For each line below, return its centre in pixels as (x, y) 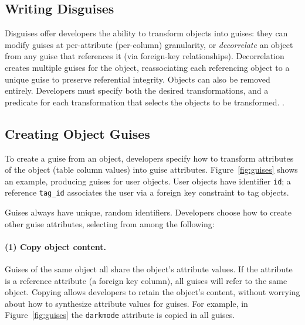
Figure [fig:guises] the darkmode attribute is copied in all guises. (120, 315)
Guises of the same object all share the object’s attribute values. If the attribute (149, 269)
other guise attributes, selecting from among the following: (110, 223)
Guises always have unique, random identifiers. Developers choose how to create (148, 212)
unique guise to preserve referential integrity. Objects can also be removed (138, 79)
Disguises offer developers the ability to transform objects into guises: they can (146, 33)
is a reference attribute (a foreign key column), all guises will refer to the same (146, 280)
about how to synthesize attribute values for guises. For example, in (126, 303)
